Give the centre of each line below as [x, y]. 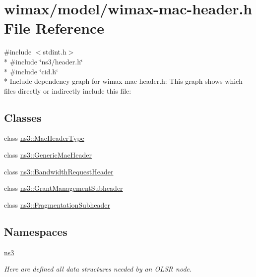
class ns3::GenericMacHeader [48, 155]
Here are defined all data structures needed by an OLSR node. [98, 269]
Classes [23, 117]
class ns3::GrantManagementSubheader [64, 188]
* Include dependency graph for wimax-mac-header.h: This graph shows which [123, 81]
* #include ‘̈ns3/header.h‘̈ [43, 61]
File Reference [54, 28]
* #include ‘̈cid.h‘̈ [31, 71]
